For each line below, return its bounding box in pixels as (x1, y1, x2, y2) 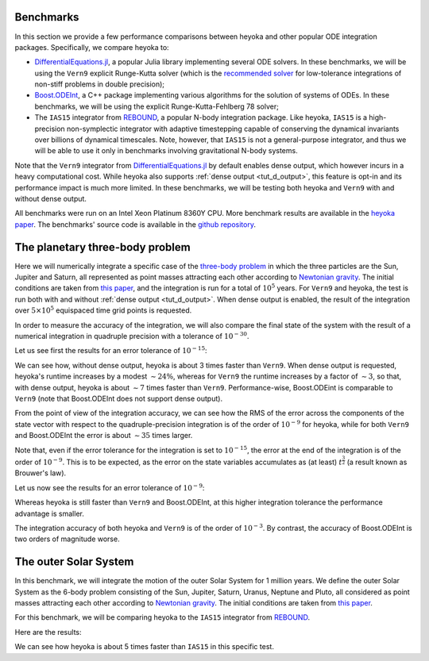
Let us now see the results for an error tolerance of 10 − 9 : (14, 482, 205, 492)
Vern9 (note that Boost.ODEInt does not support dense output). (14, 394, 222, 403)
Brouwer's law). (14, 468, 67, 478)
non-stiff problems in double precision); (34, 79, 165, 89)
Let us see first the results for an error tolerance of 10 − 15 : (14, 345, 207, 355)
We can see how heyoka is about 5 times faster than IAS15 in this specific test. (14, 642, 274, 651)
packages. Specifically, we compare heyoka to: (14, 42, 170, 52)
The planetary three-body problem (14, 240, 191, 254)
